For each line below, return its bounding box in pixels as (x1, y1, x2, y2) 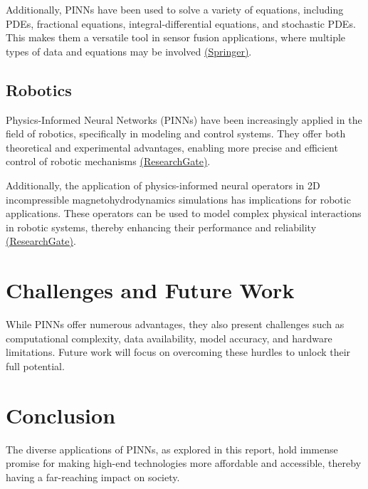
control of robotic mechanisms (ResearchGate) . (6, 154, 211, 169)
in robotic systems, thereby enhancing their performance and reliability (6, 219, 317, 234)
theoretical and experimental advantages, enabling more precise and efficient (6, 140, 338, 154)
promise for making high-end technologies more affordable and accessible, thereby (6, 456, 362, 470)
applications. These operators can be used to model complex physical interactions (6, 206, 362, 221)
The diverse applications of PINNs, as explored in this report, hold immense (6, 441, 338, 456)
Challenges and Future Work (6, 275, 295, 305)
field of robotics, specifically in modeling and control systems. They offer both (6, 126, 346, 141)
